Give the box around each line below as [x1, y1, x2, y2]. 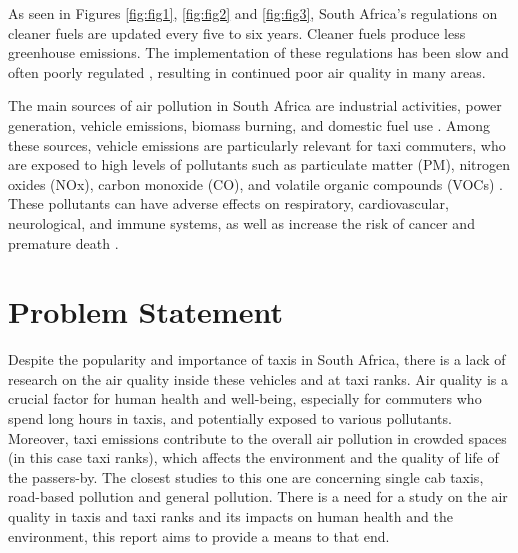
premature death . [8, 232, 119, 253]
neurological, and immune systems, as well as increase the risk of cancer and [8, 212, 475, 233]
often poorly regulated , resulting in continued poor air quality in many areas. [8, 61, 486, 82]
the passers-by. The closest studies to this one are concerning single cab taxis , [8, 466, 484, 487]
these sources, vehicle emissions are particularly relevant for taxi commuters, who [8, 134, 506, 155]
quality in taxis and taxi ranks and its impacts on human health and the [8, 506, 453, 526]
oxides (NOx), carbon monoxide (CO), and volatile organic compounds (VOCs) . [8, 173, 504, 194]
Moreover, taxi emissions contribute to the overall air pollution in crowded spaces [8, 427, 507, 448]
